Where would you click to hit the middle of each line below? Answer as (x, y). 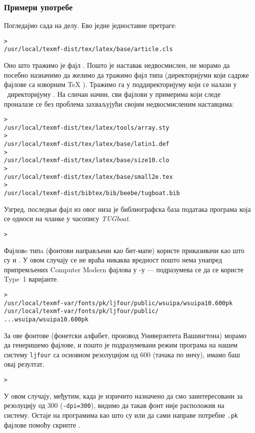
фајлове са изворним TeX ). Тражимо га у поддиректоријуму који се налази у (120, 84)
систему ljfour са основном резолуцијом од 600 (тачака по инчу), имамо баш (122, 354)
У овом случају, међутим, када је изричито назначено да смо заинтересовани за (123, 395)
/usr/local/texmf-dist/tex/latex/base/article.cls (88, 49)
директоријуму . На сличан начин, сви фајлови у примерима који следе (114, 94)
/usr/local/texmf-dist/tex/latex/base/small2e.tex (88, 177)
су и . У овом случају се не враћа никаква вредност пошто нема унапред (113, 260)
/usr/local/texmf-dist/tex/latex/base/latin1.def (87, 144)
